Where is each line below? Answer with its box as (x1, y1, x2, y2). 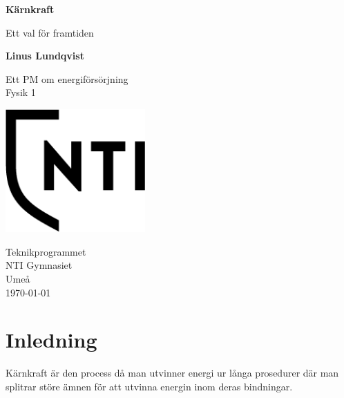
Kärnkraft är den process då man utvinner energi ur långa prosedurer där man (6, 366, 339, 380)
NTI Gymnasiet (6, 258, 73, 272)
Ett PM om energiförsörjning (6, 71, 128, 86)
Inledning (6, 325, 97, 354)
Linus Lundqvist (6, 48, 84, 63)
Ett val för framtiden (6, 25, 94, 39)
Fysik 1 (6, 85, 36, 99)
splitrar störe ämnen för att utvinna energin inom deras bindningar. (6, 379, 293, 393)
